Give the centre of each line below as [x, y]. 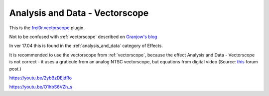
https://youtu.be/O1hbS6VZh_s [41, 87]
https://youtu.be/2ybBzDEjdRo [41, 78]
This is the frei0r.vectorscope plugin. [47, 28]
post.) [15, 69]
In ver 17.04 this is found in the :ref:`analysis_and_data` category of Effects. [86, 46]
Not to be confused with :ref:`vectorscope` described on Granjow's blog [83, 37]
